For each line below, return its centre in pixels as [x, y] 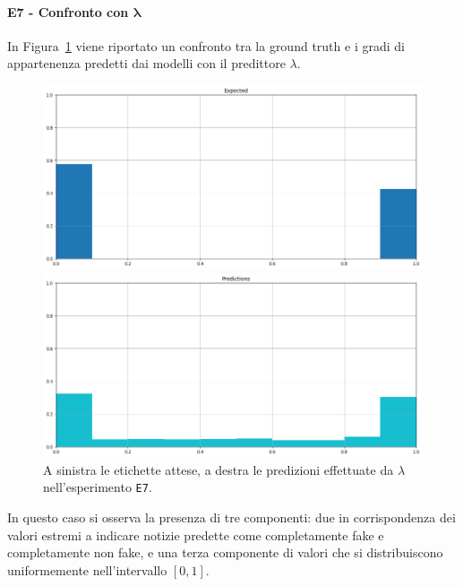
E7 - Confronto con [68, 11]
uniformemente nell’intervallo [87, 569]
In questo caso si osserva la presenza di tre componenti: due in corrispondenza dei [231, 517]
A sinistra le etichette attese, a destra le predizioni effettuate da [219, 469]
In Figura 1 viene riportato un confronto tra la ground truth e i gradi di [206, 45]
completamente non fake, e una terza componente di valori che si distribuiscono [225, 552]
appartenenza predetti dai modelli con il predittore [146, 63]
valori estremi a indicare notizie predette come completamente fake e [196, 534]
